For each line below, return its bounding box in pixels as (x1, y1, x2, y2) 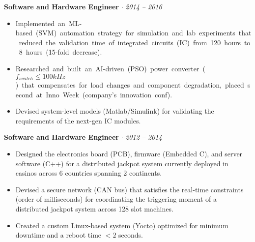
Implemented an (15, 18, 65, 28)
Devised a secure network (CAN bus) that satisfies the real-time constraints (15, 184, 244, 194)
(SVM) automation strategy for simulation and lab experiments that (36, 28, 252, 38)
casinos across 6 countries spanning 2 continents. (15, 168, 162, 178)
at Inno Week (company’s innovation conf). (36, 89, 172, 99)
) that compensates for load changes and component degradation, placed (15, 80, 244, 90)
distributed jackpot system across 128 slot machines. (15, 203, 173, 213)
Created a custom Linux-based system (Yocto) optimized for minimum (15, 220, 228, 230)
